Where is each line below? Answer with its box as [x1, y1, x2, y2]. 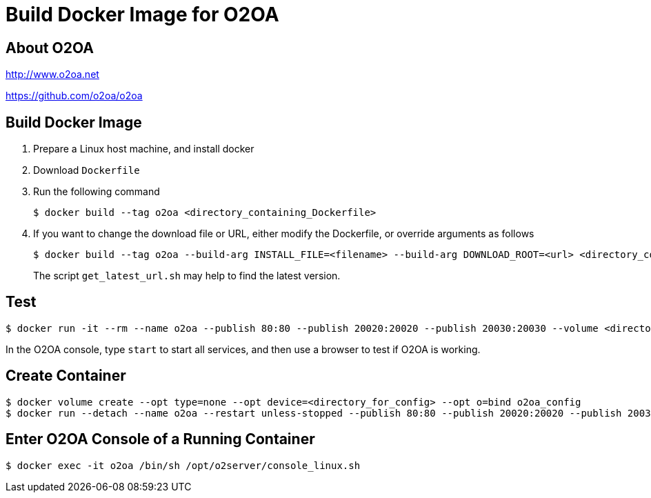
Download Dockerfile [33, 164, 140, 177]
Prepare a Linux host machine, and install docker [33, 143, 254, 155]
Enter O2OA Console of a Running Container [6, 430, 315, 448]
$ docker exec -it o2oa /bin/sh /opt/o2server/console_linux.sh [6, 459, 361, 471]
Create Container [6, 367, 126, 385]
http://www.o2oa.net [6, 68, 99, 81]
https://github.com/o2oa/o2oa [6, 90, 143, 102]
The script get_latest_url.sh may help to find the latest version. [33, 270, 341, 282]
